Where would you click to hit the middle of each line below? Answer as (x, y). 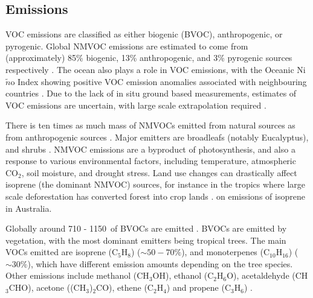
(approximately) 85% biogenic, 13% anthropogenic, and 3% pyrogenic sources (149, 58)
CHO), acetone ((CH (47, 287)
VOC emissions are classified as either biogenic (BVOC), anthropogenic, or (144, 34)
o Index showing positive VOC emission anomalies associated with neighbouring (159, 81)
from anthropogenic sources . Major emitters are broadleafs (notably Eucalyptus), (157, 137)
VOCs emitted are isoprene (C (62, 252)
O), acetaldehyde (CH (267, 275)
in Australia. (29, 208)
